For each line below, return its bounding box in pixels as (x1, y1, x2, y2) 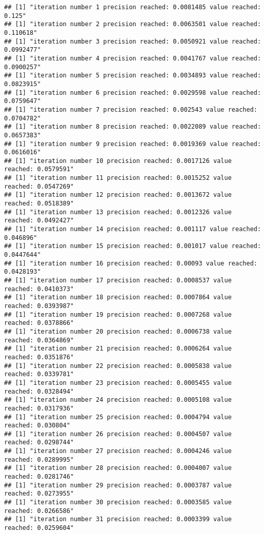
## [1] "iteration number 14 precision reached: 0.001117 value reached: (4, 225, 261, 233)
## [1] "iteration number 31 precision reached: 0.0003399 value (4, 516, 232, 523)
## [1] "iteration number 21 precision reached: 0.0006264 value (4, 345, 232, 353)
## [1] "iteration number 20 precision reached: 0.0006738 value (4, 327, 232, 335)
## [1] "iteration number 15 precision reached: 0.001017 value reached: (4, 242, 261, 250)
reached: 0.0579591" (4, 166, 74, 173)
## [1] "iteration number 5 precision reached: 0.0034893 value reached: (4, 72, 261, 79)
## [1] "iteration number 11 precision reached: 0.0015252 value (4, 174, 232, 182)
